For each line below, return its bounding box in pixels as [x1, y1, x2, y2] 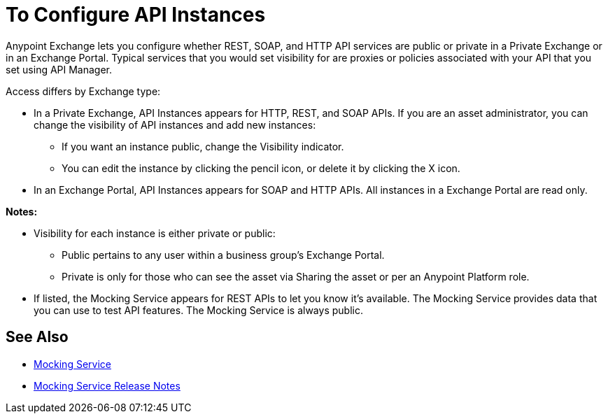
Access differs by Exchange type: [6, 85, 161, 97]
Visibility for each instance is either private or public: [34, 227, 276, 239]
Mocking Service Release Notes [34, 379, 181, 392]
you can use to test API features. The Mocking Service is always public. [34, 304, 363, 316]
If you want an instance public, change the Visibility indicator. [62, 140, 344, 152]
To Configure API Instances [6, 3, 266, 27]
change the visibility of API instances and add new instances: [34, 118, 316, 131]
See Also [6, 328, 69, 346]
